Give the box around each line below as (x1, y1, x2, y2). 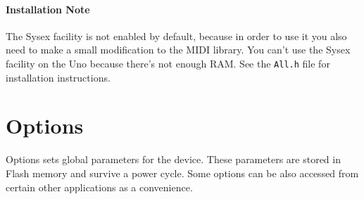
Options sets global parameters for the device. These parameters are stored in (6, 152, 341, 167)
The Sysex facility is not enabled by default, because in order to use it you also (6, 28, 347, 43)
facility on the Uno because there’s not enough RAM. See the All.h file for (6, 56, 330, 70)
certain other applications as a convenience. (6, 179, 193, 194)
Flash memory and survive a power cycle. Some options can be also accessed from (6, 165, 359, 180)
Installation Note (6, 1, 90, 16)
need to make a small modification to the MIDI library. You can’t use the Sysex (6, 42, 351, 57)
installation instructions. (6, 70, 111, 84)
